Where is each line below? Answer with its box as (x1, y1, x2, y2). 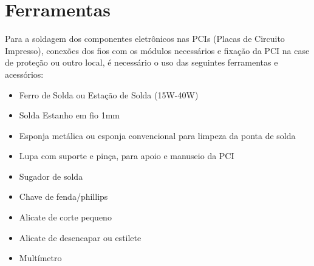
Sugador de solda (19, 169, 83, 182)
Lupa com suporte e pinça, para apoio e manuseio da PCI (19, 149, 234, 162)
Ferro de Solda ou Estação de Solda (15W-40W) (19, 88, 199, 101)
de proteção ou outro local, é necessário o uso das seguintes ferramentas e (5, 56, 278, 69)
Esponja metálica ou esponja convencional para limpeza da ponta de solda (19, 129, 296, 142)
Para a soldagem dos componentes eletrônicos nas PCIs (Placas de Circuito (5, 32, 285, 45)
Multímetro (19, 251, 62, 264)
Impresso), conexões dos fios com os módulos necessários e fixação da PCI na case (5, 44, 310, 56)
